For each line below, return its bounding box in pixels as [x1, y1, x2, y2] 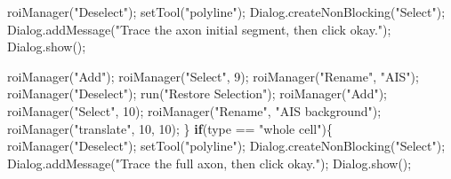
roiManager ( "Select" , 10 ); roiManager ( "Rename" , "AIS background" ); [7, 101, 382, 120]
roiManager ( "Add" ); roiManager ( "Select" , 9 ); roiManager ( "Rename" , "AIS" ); [7, 66, 419, 85]
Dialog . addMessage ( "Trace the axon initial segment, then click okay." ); [7, 19, 391, 38]
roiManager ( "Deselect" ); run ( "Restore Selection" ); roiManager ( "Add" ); [7, 84, 388, 103]
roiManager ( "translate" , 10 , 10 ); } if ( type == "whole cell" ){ [7, 119, 333, 137]
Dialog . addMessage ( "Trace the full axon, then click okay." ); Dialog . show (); [7, 153, 412, 172]
